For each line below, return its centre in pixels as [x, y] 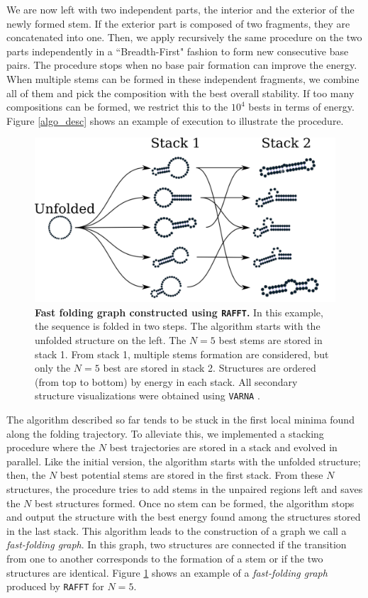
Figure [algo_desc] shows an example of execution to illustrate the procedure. [175, 120]
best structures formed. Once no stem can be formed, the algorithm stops [195, 503]
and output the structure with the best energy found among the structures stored [184, 517]
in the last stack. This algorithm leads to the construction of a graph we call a [177, 530]
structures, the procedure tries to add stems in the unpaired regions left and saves [185, 489]
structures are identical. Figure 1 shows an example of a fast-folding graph [167, 572]
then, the [26, 475]
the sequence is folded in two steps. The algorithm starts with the [178, 326]
